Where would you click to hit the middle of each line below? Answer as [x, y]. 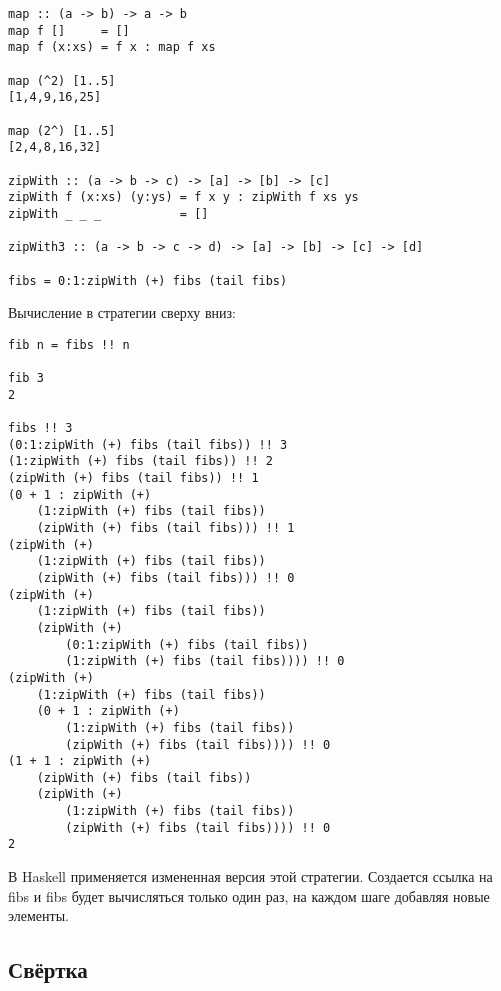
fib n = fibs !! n [69, 344]
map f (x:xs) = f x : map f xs [112, 47]
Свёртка [48, 969]
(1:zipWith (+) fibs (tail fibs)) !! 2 [140, 461]
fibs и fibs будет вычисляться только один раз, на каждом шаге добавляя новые [249, 895]
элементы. [38, 915]
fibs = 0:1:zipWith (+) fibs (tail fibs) [148, 280]
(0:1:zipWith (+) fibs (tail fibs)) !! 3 [148, 444]
